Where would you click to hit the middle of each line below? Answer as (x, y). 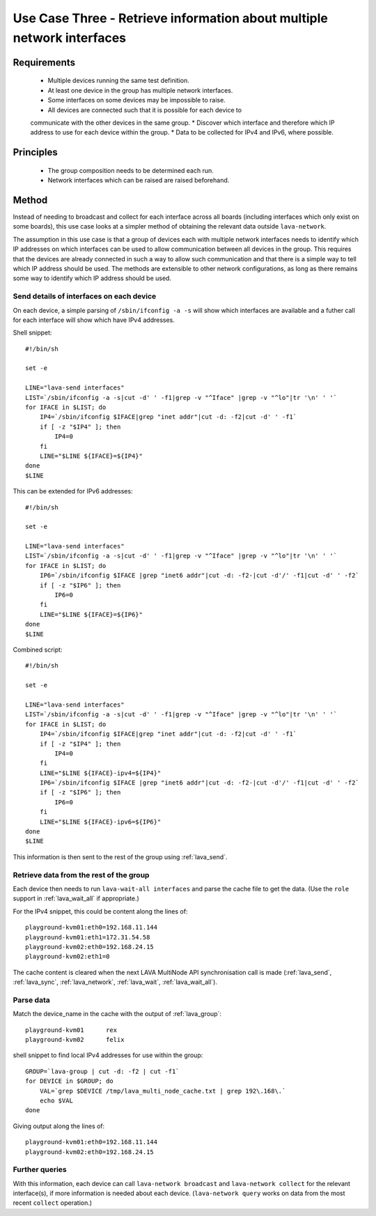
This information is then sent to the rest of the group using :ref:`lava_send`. (120, 856)
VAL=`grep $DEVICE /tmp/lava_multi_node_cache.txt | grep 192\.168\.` (163, 1091)
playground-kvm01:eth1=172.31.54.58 (88, 937)
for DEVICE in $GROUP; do (70, 1081)
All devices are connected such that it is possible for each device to (145, 110)
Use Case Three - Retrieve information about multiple (171, 18)
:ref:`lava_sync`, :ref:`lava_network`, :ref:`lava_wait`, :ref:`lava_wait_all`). (115, 982)
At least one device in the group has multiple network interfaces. (140, 90)
